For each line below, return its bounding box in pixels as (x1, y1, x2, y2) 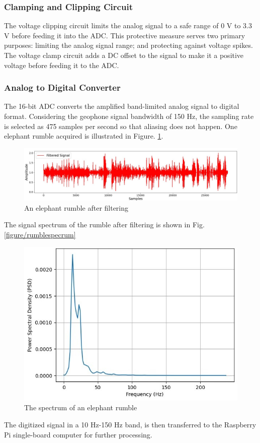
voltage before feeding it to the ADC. (4, 59, 119, 70)
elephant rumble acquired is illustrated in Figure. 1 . (4, 131, 163, 141)
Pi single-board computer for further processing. (4, 429, 152, 439)
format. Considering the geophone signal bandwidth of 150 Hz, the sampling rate (4, 111, 254, 121)
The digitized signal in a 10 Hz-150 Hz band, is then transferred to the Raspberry (4, 419, 256, 429)
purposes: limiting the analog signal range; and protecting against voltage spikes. (4, 40, 253, 50)
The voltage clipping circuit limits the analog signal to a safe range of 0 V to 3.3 (4, 20, 252, 31)
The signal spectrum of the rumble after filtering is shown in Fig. (4, 219, 205, 230)
